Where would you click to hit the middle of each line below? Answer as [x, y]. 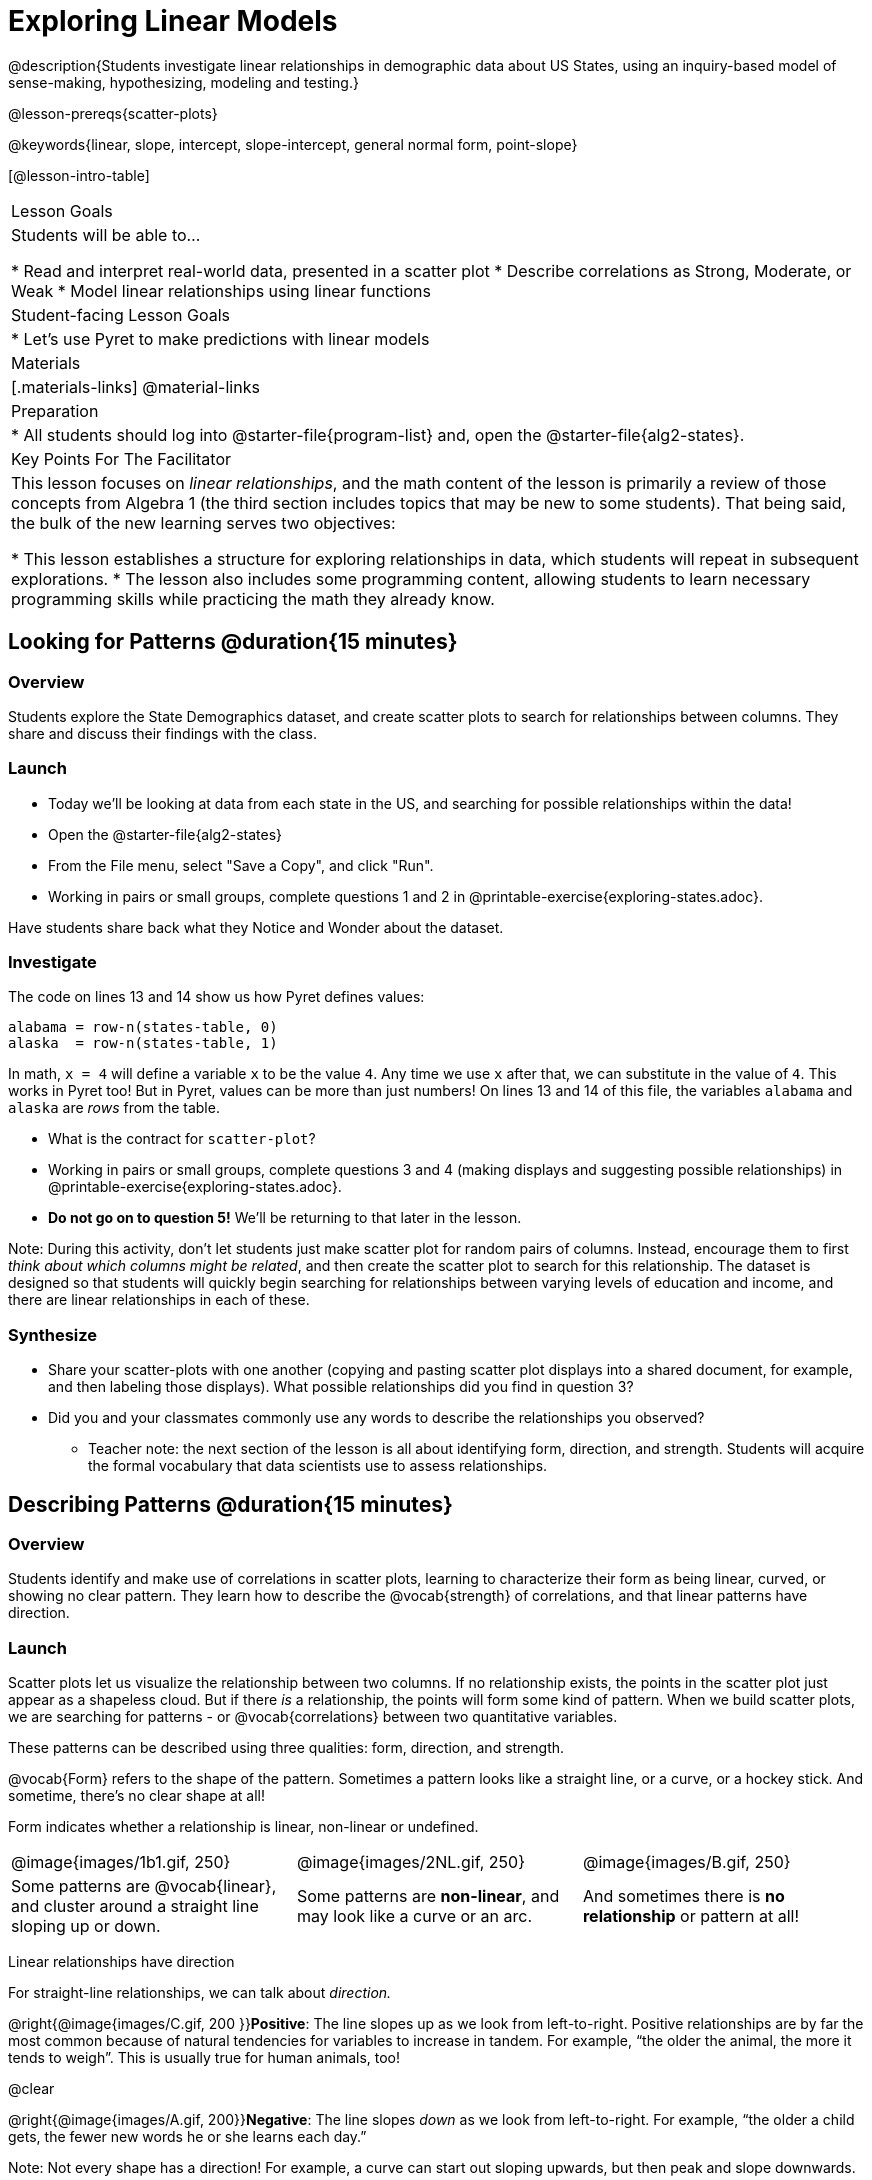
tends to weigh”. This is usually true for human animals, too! [204, 2058]
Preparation [55, 410]
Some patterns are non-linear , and [428, 1896]
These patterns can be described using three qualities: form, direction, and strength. [286, 1748]
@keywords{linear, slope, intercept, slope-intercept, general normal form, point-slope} [293, 144]
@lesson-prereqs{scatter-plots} [113, 113]
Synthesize [53, 1334]
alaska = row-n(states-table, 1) [143, 1043]
